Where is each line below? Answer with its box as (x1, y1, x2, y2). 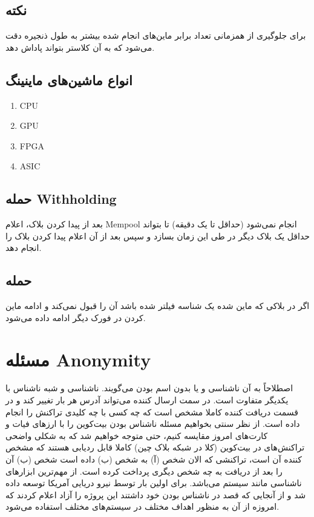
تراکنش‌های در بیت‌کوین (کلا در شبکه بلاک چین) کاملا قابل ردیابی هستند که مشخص (5, 441, 305, 454)
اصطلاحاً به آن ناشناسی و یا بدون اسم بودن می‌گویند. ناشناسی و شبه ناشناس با (5, 382, 293, 394)
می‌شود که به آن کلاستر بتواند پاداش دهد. (5, 41, 155, 53)
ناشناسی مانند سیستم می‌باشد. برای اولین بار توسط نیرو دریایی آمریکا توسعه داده (5, 476, 302, 489)
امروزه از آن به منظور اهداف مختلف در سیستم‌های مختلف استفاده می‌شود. (5, 500, 280, 513)
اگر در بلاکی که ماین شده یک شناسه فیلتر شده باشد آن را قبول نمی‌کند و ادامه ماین (5, 299, 310, 312)
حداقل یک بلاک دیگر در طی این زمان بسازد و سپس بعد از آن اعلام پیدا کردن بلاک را (5, 229, 310, 242)
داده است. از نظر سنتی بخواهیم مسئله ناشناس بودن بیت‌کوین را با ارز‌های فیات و (5, 417, 300, 430)
